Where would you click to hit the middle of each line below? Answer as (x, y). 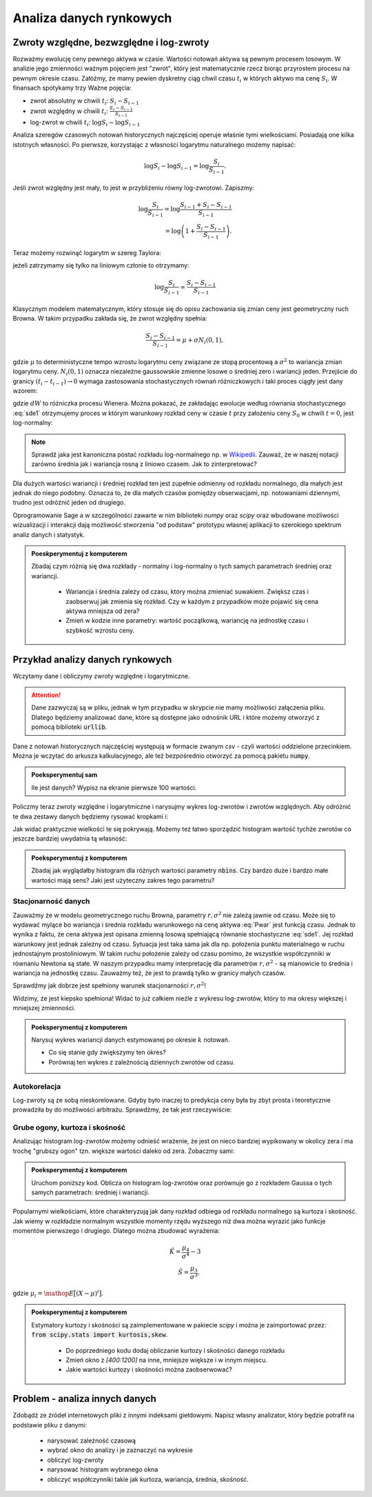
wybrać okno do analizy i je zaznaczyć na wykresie (120, 1450)
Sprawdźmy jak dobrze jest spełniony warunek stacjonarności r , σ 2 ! (110, 985)
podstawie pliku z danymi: (50, 1425)
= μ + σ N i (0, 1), (200, 341)
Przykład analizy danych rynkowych (92, 660)
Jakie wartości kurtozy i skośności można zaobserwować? (149, 1369)
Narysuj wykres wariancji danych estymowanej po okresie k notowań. (131, 1039)
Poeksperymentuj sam (64, 775)
